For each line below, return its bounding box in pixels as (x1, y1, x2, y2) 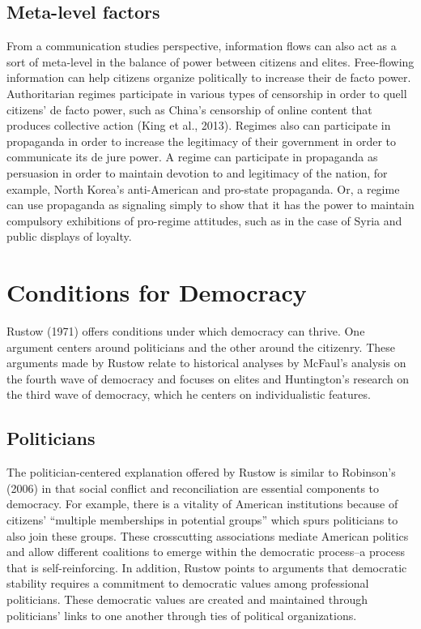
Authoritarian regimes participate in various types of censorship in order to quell (6, 84, 407, 101)
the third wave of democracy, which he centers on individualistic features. (6, 386, 371, 403)
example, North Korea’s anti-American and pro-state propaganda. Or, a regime (6, 180, 400, 197)
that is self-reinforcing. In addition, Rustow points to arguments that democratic (6, 558, 407, 576)
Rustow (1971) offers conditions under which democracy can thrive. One (6, 323, 365, 340)
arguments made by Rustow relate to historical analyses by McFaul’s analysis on (6, 354, 406, 371)
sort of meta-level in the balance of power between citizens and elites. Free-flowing (6, 53, 415, 70)
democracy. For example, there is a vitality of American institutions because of (6, 495, 398, 512)
